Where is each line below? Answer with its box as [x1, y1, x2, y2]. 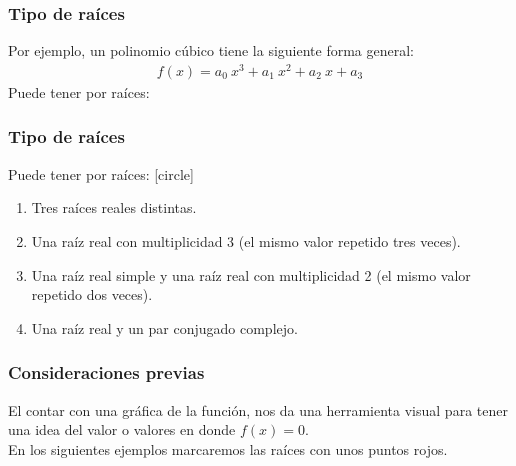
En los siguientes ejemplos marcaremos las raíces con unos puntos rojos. [8, 438, 448, 459]
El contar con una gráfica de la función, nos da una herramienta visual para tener [8, 399, 508, 420]
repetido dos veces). [31, 284, 153, 305]
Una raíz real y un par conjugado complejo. [31, 317, 298, 338]
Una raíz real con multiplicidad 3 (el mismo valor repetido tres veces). [31, 230, 461, 251]
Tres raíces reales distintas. [31, 197, 197, 218]
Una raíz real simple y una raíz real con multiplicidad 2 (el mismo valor [31, 264, 471, 285]
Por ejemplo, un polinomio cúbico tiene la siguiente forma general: [8, 40, 415, 61]
